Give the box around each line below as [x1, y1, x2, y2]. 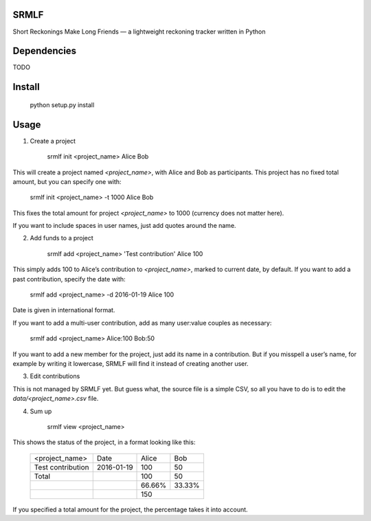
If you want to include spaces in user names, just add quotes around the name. [12, 222, 236, 230]
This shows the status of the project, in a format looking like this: [12, 438, 196, 446]
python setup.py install [30, 100, 95, 109]
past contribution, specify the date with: [12, 275, 126, 283]
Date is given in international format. [12, 306, 115, 314]
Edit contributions [30, 372, 80, 380]
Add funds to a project [30, 234, 94, 242]
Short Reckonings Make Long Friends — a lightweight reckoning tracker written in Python [12, 27, 266, 36]
